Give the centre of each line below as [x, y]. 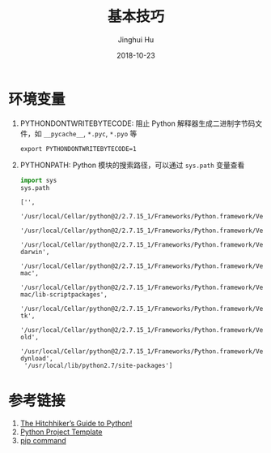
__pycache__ [64, 134]
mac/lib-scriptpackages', [64, 295]
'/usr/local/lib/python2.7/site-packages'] [98, 366]
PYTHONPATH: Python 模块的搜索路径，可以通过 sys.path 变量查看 [132, 165]
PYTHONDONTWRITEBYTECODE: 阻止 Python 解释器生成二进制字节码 [138, 123]
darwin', [35, 252]
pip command [43, 441]
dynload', [37, 359]
